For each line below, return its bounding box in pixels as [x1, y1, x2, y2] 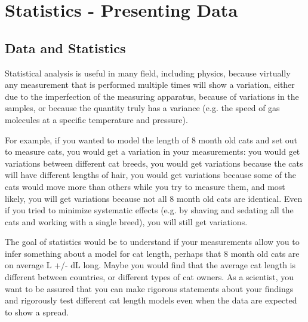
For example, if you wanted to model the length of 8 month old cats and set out [5, 133, 297, 146]
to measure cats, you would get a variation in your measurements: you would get [5, 145, 300, 158]
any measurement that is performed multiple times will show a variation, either [5, 78, 295, 91]
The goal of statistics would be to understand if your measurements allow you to [5, 235, 300, 248]
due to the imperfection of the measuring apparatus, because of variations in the [5, 90, 299, 102]
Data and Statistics [5, 38, 126, 57]
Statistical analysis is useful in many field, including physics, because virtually [5, 66, 291, 79]
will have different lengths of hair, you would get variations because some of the [5, 168, 297, 181]
